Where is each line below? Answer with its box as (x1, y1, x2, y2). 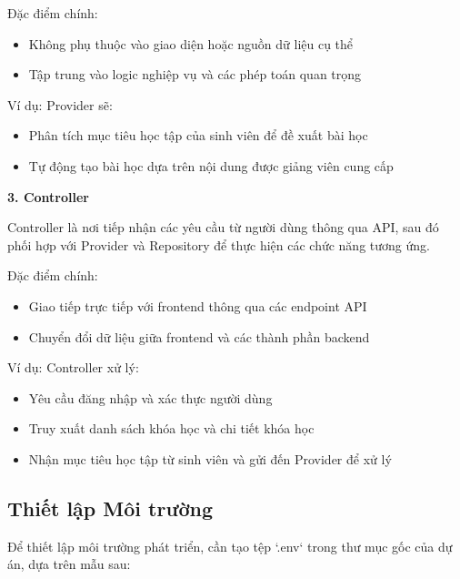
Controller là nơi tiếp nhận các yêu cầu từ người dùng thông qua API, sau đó (7, 218, 439, 237)
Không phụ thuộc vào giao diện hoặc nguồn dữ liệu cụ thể (28, 34, 354, 53)
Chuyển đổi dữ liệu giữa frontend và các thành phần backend (28, 327, 370, 346)
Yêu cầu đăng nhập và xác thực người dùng (28, 388, 273, 407)
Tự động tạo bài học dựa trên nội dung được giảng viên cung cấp (28, 156, 394, 175)
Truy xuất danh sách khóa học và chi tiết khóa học (28, 419, 315, 438)
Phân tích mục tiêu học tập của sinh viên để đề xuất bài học (28, 126, 368, 145)
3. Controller (7, 187, 89, 206)
